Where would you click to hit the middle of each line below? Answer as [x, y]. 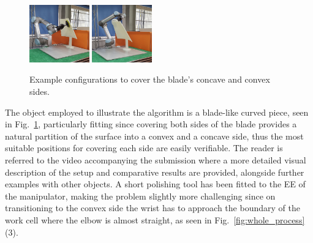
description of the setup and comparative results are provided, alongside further [155, 172]
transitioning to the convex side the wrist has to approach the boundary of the [153, 208]
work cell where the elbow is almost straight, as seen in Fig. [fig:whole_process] [155, 219]
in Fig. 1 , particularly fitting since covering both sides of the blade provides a [151, 124]
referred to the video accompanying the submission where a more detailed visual [156, 159]
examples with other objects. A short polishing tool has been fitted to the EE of [155, 184]
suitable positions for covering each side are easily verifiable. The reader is [144, 148]
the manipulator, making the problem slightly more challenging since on [140, 196]
